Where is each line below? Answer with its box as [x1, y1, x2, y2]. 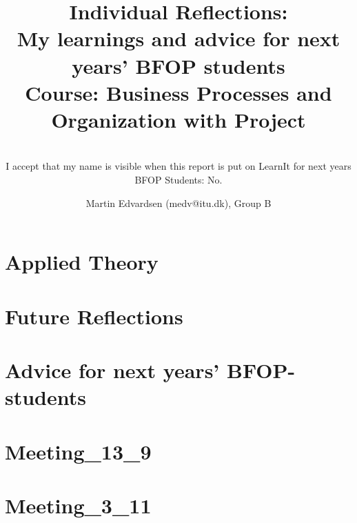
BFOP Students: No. [134, 172, 223, 187]
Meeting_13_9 [5, 437, 152, 465]
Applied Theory [5, 248, 159, 276]
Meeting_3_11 [5, 491, 152, 519]
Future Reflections [5, 302, 183, 330]
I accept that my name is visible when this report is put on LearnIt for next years [6, 159, 351, 173]
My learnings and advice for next [17, 24, 340, 52]
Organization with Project [51, 105, 306, 133]
